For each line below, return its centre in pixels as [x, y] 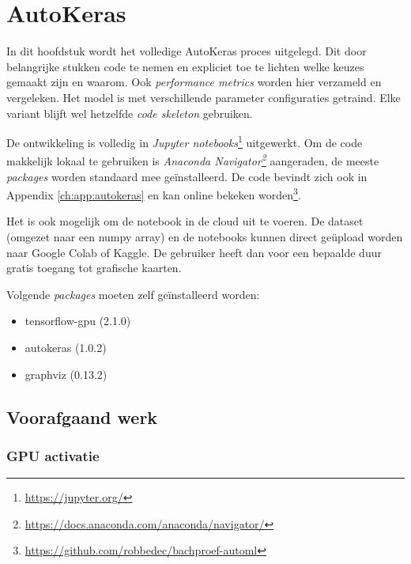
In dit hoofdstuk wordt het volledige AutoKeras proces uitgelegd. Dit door [187, 51]
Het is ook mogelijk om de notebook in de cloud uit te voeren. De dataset [185, 221]
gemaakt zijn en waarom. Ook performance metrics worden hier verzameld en [194, 82]
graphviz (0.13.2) [66, 374]
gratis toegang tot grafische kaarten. [94, 268]
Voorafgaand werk [82, 416]
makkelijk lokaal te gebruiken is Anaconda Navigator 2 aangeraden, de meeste [193, 159]
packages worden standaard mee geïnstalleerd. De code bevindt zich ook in [187, 176]
